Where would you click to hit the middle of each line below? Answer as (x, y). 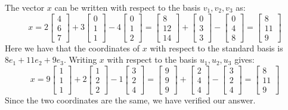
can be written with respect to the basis (127, 7)
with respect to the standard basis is (216, 48)
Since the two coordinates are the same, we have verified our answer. (130, 100)
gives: (244, 59)
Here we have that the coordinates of (72, 48)
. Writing (80, 59)
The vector (25, 7)
